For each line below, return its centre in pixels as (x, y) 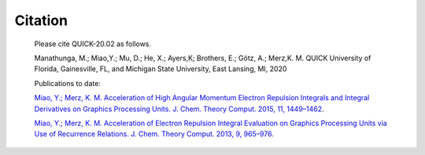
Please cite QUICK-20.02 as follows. (93, 44)
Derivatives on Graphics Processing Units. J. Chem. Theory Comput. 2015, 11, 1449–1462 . (179, 109)
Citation (41, 20)
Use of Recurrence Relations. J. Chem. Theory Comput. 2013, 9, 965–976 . (154, 134)
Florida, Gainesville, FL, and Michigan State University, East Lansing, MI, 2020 (161, 69)
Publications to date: (68, 83)
